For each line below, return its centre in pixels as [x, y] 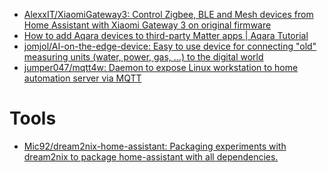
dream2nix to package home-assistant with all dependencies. [151, 156]
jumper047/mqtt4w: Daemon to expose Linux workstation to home [161, 67]
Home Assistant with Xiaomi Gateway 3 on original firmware [147, 25]
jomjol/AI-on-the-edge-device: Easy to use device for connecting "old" [170, 46]
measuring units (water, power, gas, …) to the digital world [143, 57]
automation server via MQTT [82, 78]
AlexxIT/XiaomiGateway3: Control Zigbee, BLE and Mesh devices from [168, 14]
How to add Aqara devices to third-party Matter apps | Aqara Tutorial [166, 35]
